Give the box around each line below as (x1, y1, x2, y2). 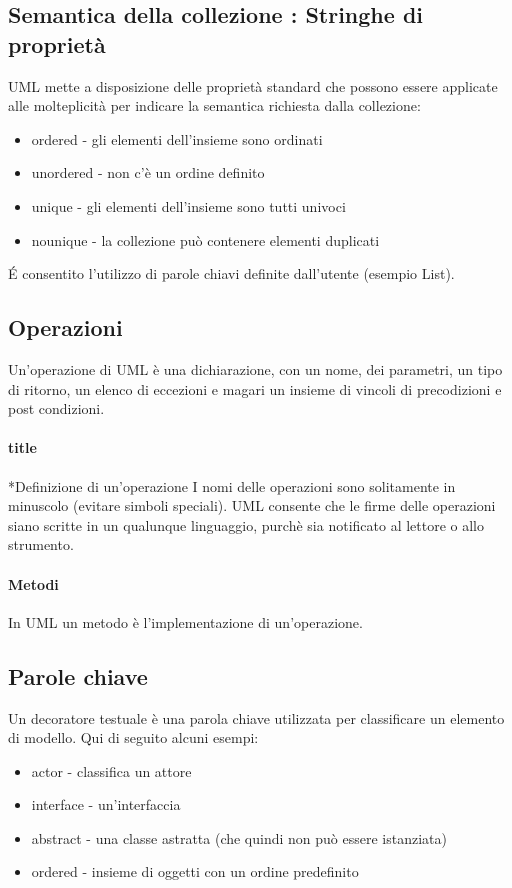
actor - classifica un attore (31, 760, 192, 781)
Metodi (8, 573, 59, 594)
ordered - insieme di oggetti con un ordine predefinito (31, 861, 359, 882)
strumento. (8, 534, 74, 555)
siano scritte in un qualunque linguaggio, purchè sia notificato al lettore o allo (8, 514, 484, 535)
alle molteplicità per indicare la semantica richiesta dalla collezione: (8, 95, 421, 116)
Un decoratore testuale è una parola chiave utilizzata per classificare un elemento (8, 707, 505, 728)
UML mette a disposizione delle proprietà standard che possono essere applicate (8, 75, 498, 96)
